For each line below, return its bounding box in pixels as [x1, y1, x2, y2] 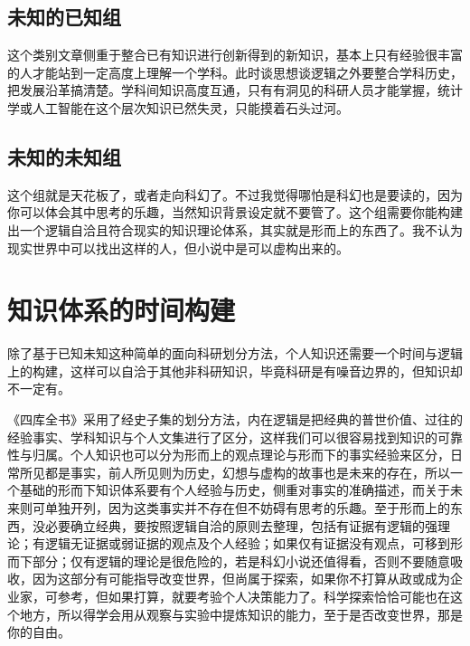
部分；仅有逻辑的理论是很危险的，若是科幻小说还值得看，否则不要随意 [32, 551, 450, 570]
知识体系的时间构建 [7, 291, 236, 328]
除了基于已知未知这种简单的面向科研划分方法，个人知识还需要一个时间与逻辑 [7, 344, 463, 363]
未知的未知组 [7, 142, 121, 170]
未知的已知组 [7, 3, 121, 31]
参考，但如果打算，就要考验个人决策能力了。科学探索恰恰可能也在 [57, 587, 450, 605]
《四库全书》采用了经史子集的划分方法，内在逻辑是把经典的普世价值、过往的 [7, 410, 463, 429]
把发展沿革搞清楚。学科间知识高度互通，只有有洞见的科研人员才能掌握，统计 [7, 81, 463, 100]
